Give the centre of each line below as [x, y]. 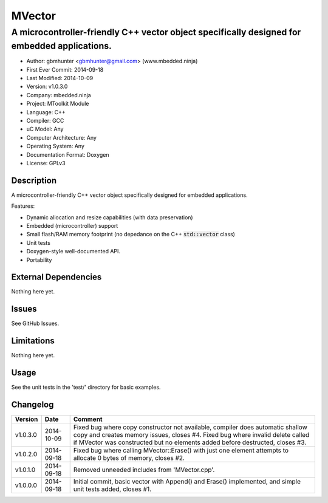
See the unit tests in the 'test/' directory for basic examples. [86, 387]
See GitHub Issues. [35, 323]
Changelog [32, 405]
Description [34, 180]
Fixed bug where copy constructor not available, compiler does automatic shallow [190, 427]
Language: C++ [46, 112]
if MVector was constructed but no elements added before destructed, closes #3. [190, 442]
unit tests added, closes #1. [112, 489]
